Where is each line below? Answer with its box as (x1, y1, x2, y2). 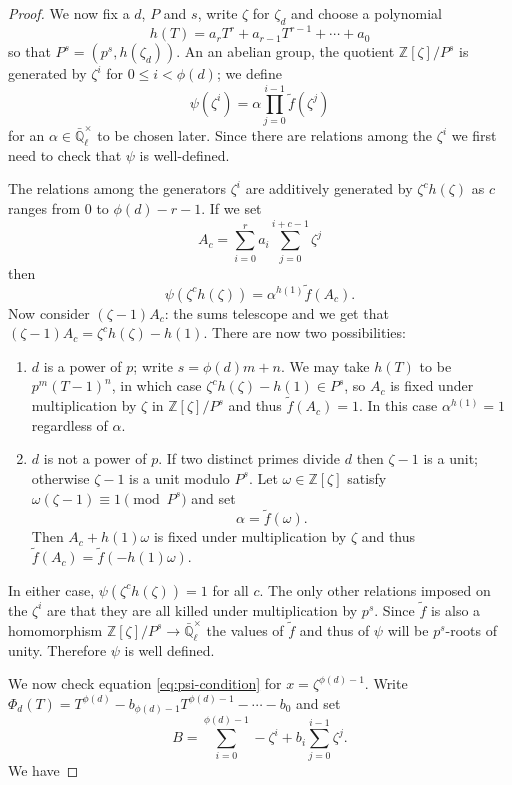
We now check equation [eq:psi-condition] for (8, 673, 282, 694)
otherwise (31, 467, 90, 488)
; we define (216, 63, 282, 84)
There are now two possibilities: (212, 322, 406, 343)
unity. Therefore (8, 639, 107, 660)
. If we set (201, 198, 262, 218)
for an (8, 125, 45, 146)
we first (451, 125, 497, 146)
